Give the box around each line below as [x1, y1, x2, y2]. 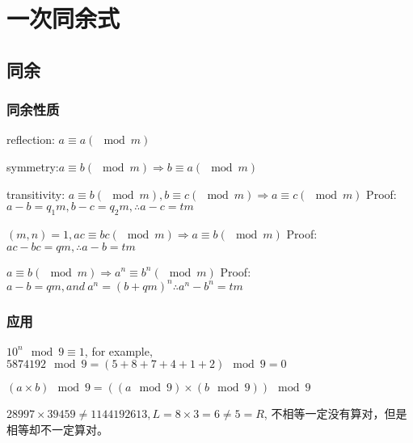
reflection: [6, 131, 55, 148]
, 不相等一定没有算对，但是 [263, 405, 407, 422]
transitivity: [6, 185, 65, 202]
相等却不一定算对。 [6, 421, 108, 438]
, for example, [84, 342, 153, 359]
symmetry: [6, 158, 59, 175]
